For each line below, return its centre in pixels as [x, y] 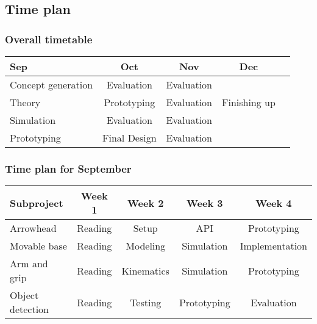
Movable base [38, 246]
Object [24, 295]
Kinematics [145, 270]
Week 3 [205, 203]
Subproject [37, 203]
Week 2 [146, 203]
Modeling [146, 246]
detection [30, 309]
